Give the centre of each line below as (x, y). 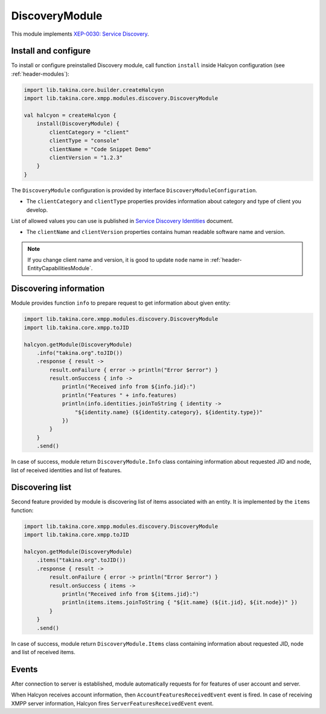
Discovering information (58, 289)
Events (24, 669)
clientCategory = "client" (89, 132)
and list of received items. (43, 652)
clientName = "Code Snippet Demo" (100, 149)
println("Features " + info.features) (120, 395)
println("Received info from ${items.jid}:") (130, 594)
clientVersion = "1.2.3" (86, 157)
